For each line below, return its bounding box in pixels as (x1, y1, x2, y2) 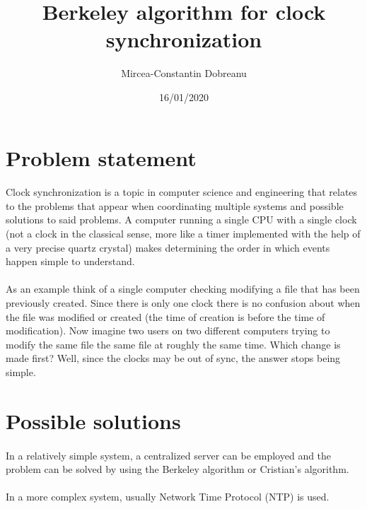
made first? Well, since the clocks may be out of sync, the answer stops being (6, 351, 341, 365)
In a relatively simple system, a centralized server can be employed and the (6, 447, 332, 462)
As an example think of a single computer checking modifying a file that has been (6, 281, 360, 296)
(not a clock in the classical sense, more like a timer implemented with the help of (6, 226, 361, 241)
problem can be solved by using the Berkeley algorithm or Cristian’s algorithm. (6, 462, 349, 476)
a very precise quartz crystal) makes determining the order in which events (6, 240, 330, 255)
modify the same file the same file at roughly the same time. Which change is (6, 337, 341, 351)
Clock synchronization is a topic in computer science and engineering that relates (6, 185, 358, 199)
